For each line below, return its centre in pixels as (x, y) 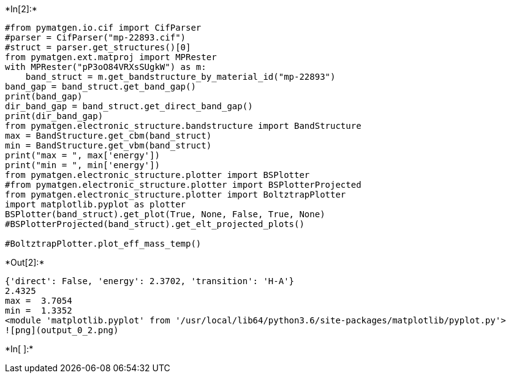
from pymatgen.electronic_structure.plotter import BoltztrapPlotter (176, 195)
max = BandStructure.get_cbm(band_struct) (108, 136)
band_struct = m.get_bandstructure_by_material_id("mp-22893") (180, 77)
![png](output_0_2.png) (62, 330)
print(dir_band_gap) (54, 116)
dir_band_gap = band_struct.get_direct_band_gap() (129, 106)
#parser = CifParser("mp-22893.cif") (96, 37)
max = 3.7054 (39, 301)
